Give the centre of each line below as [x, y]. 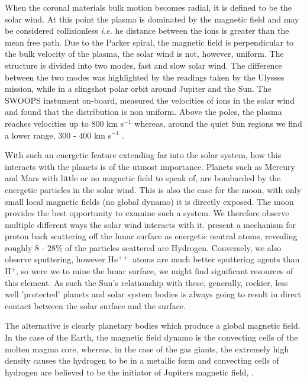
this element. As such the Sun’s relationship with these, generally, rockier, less [146, 282]
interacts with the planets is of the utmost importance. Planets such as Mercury [150, 166]
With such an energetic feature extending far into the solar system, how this [143, 155]
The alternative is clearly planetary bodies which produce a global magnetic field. [153, 325]
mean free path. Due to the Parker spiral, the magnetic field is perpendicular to [149, 42]
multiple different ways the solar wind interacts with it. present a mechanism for [151, 224]
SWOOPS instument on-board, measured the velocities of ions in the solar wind [150, 100]
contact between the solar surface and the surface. [95, 305]
